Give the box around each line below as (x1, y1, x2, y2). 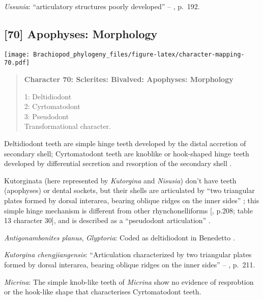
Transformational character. (24, 121, 111, 131)
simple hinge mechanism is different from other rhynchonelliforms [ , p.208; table (4, 205, 253, 215)
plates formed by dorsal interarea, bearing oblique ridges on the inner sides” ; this (4, 195, 259, 206)
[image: (4, 50, 30, 58)
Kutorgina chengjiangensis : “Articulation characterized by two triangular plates (4, 249, 252, 260)
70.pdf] (4, 59, 30, 67)
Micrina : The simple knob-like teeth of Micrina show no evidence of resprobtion (4, 276, 254, 287)
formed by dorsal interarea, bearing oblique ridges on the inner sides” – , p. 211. (4, 259, 255, 270)
